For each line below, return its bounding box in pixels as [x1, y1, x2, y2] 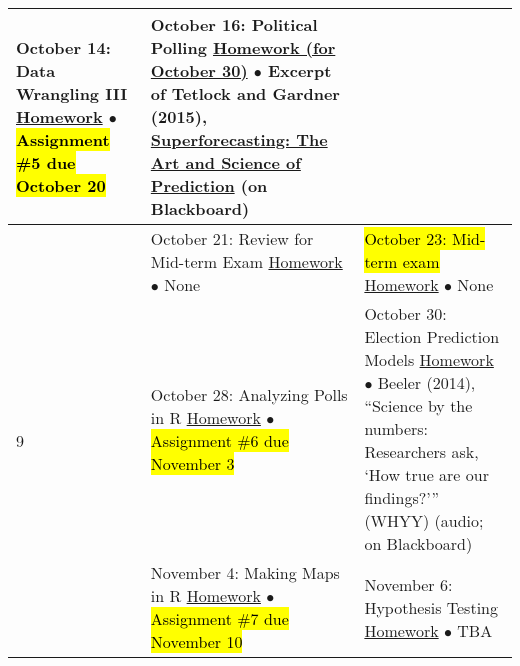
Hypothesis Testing [364, 595, 498, 619]
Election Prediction [364, 325, 500, 348]
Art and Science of [150, 151, 301, 174]
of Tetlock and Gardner [150, 82, 340, 105]
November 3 [150, 451, 235, 475]
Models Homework [364, 348, 494, 371]
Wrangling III [16, 82, 128, 105]
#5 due [16, 151, 76, 174]
